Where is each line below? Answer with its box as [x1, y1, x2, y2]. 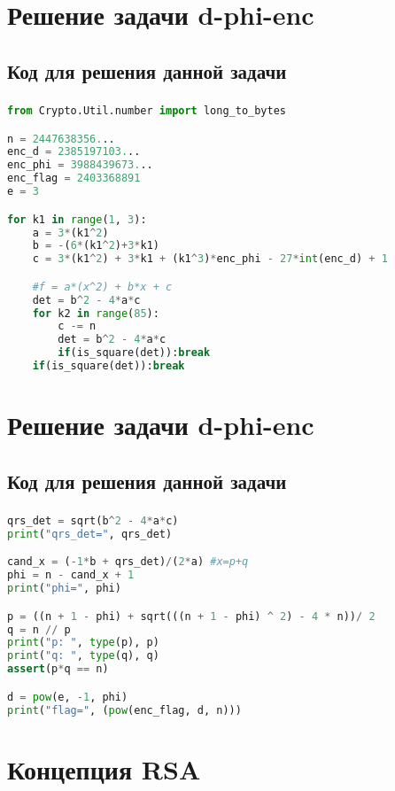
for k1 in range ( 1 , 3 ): [7, 213, 147, 226]
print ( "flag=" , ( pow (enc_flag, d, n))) [7, 703, 242, 717]
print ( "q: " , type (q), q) [7, 649, 159, 663]
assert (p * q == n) [7, 663, 109, 676]
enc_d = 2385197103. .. [7, 145, 141, 159]
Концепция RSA [7, 750, 201, 787]
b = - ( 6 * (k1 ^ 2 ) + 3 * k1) [32, 239, 159, 252]
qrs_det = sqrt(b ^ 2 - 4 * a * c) [7, 515, 179, 527]
